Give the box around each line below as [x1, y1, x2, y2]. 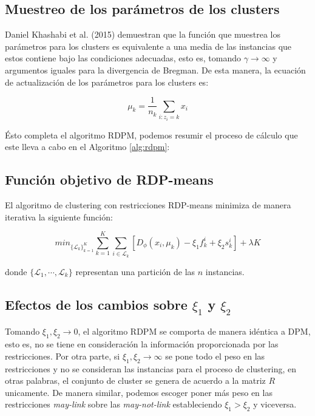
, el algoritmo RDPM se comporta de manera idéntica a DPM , [78, 325, 311, 338]
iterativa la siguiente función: [5, 210, 113, 223]
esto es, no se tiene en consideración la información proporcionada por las [5, 338, 279, 350]
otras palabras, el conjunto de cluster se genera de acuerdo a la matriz [5, 374, 266, 387]
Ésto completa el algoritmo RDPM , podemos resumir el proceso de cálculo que [5, 128, 298, 141]
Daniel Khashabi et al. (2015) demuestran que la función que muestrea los [5, 28, 281, 41]
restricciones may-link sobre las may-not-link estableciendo [5, 398, 222, 411]
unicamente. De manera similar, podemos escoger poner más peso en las [5, 386, 273, 398]
